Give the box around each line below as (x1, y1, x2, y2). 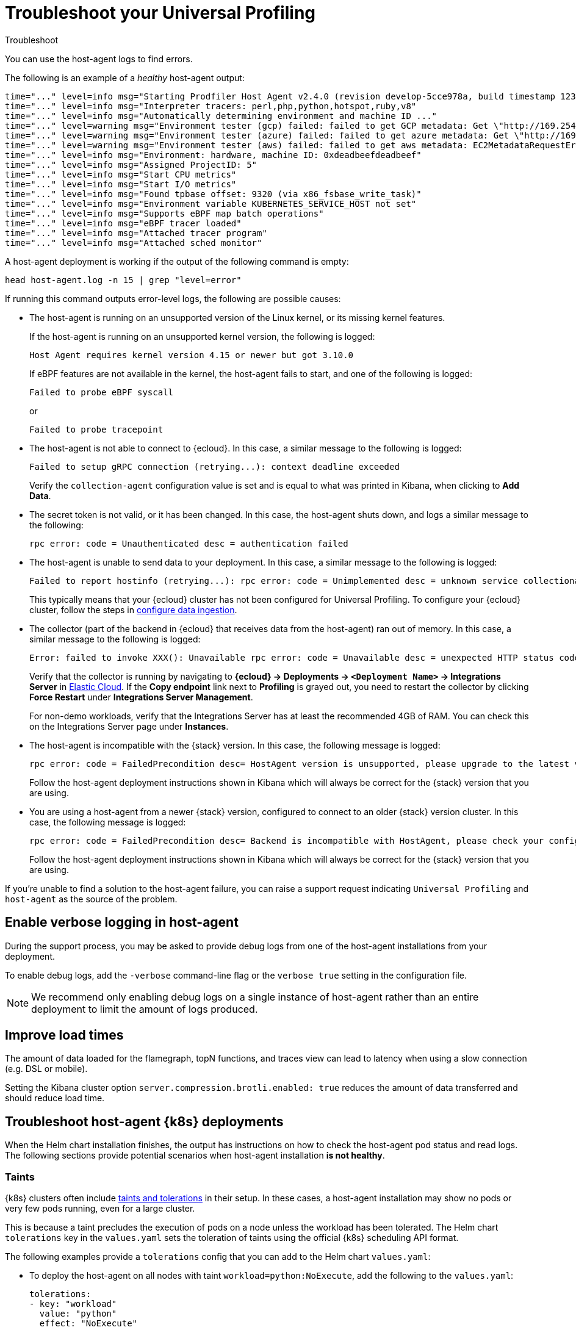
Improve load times (5, 1027, 124, 1043)
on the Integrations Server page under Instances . (29, 721, 229, 731)
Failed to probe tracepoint (29, 424, 164, 434)
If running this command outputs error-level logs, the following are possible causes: (5, 293, 341, 304)
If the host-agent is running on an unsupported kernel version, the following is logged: (29, 331, 375, 342)
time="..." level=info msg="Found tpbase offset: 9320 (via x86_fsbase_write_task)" (5, 189, 422, 199)
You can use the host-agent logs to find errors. (5, 53, 193, 64)
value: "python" (39, 1309, 117, 1319)
